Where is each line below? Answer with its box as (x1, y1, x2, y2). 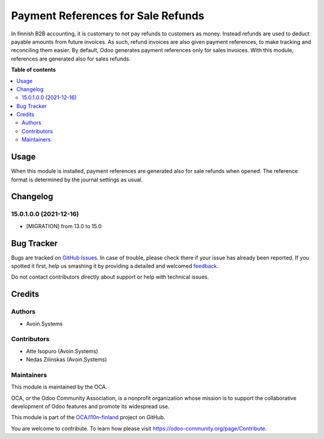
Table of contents (11, 66, 56, 73)
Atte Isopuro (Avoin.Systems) (26, 347, 98, 354)
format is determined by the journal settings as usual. (11, 176, 143, 183)
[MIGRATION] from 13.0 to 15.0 (26, 222, 102, 229)
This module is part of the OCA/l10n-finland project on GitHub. (11, 414, 166, 421)
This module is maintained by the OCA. (11, 383, 107, 390)
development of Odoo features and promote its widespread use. (11, 402, 170, 410)
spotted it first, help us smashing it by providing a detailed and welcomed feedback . (11, 262, 219, 270)
